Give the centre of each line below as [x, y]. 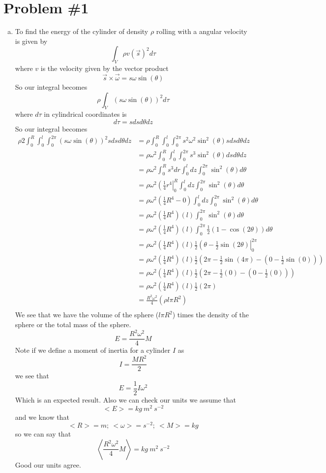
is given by [31, 41]
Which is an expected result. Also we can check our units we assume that [126, 399]
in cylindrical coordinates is [85, 114]
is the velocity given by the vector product [104, 68]
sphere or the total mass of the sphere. [73, 324]
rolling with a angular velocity [202, 31]
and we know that [42, 417]
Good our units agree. [48, 464]
